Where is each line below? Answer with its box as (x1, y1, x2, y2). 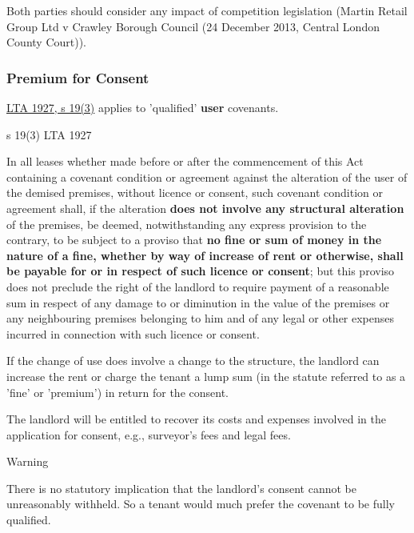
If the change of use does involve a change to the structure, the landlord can (6, 352, 380, 369)
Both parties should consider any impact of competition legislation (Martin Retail (6, 2, 408, 18)
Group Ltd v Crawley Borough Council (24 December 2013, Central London (6, 18, 380, 34)
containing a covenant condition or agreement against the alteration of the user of (6, 168, 408, 185)
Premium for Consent (6, 67, 149, 87)
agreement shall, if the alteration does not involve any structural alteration (6, 199, 404, 216)
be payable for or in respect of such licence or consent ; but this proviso (6, 262, 395, 279)
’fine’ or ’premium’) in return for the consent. (6, 383, 229, 400)
